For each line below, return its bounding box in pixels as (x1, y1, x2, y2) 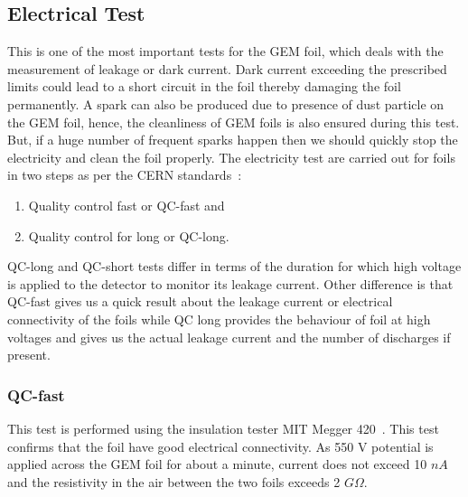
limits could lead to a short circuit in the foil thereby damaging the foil (7, 77, 401, 96)
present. (7, 345, 51, 364)
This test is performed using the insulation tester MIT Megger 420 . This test (7, 418, 439, 437)
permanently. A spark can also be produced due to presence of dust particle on (7, 94, 445, 113)
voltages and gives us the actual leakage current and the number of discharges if (7, 327, 451, 346)
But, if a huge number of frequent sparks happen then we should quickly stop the (7, 130, 458, 149)
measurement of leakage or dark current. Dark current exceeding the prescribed (7, 59, 447, 78)
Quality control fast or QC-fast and (28, 195, 225, 214)
